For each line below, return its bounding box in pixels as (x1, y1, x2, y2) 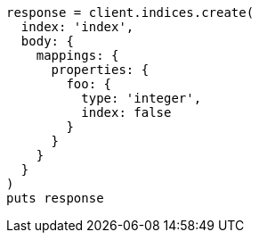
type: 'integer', (81, 91, 202, 105)
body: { (20, 34, 74, 48)
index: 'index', (20, 20, 134, 34)
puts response (6, 191, 104, 205)
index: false (81, 105, 172, 120)
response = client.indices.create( (6, 5, 255, 20)
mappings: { (36, 48, 119, 62)
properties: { (51, 62, 150, 77)
